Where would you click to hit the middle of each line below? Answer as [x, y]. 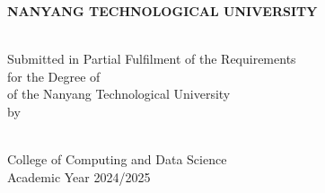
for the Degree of [54, 76]
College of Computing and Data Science [117, 159]
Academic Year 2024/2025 [79, 176]
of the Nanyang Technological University [119, 94]
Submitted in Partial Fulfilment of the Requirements [152, 59]
